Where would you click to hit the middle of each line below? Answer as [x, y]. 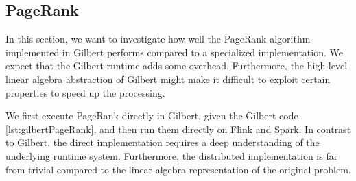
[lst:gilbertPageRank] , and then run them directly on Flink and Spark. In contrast [178, 129]
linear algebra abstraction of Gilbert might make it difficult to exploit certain [168, 79]
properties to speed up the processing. [85, 92]
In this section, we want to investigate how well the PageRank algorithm [158, 39]
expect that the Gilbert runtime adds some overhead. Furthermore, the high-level [177, 65]
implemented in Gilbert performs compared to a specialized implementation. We [174, 52]
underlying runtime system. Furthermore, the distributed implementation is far [172, 155]
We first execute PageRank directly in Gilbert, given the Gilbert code [152, 116]
